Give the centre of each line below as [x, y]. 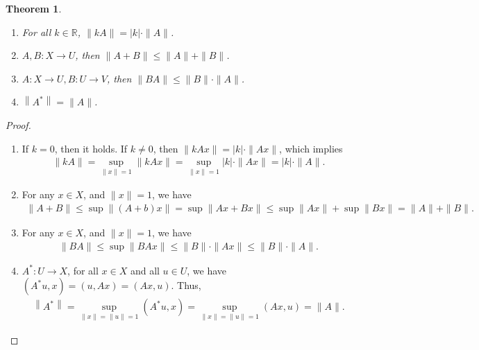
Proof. [18, 124]
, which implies [311, 148]
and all [145, 270]
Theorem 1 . [34, 8]
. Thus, [186, 285]
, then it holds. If [91, 148]
